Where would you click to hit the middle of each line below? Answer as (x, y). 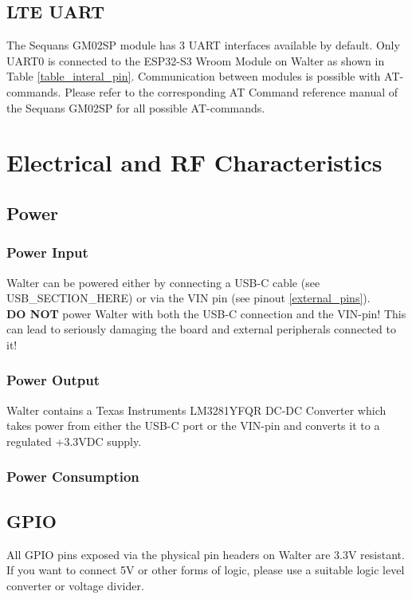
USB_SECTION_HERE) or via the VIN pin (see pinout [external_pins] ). (188, 298)
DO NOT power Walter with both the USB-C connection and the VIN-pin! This (206, 313)
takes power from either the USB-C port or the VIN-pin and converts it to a (193, 426)
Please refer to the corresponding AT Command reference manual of (232, 91)
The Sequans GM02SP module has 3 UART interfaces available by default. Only (203, 45)
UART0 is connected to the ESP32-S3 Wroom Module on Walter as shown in (196, 60)
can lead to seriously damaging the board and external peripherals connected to (201, 329)
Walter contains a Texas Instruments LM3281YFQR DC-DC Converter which (196, 410)
